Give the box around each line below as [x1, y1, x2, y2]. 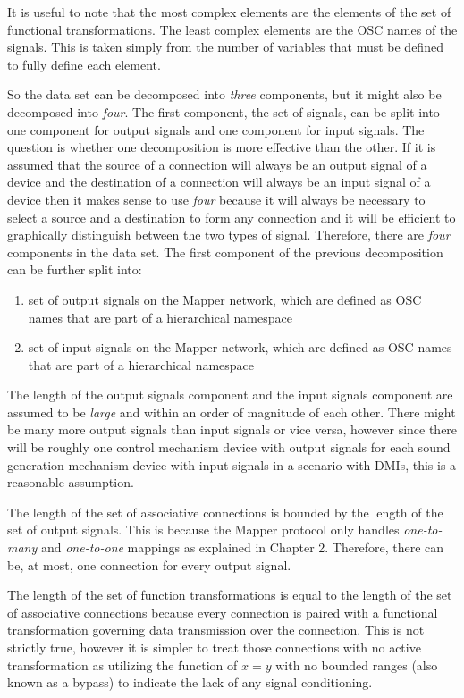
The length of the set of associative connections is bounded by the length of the [7, 502, 443, 521]
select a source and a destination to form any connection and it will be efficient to [7, 207, 456, 226]
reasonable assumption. [7, 473, 134, 492]
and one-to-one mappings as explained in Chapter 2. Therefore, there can [40, 538, 444, 557]
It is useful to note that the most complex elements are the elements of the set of [7, 3, 451, 21]
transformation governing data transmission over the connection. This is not [7, 620, 425, 639]
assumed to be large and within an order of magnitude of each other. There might [7, 402, 456, 421]
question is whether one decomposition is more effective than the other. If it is [7, 138, 436, 156]
